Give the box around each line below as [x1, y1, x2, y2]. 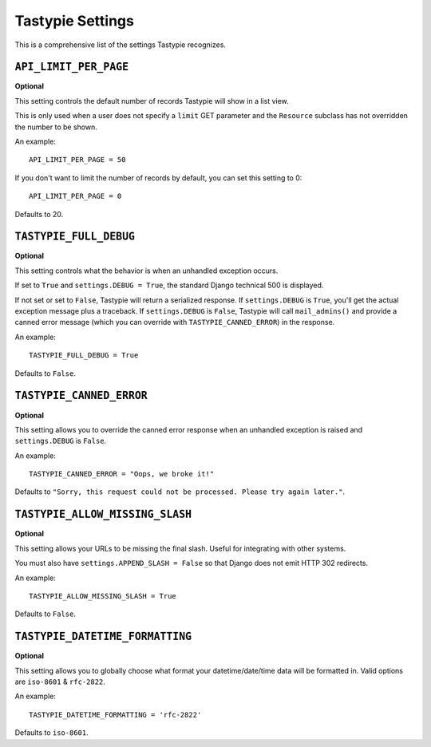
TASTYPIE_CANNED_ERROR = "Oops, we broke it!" [29, 469, 215, 479]
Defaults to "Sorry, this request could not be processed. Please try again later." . [14, 487, 346, 496]
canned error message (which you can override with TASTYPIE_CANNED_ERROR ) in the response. [14, 318, 335, 327]
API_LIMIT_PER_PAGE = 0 [29, 192, 122, 201]
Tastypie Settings [14, 12, 135, 30]
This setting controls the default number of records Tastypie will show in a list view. [14, 96, 289, 105]
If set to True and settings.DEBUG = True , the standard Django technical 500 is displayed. [14, 280, 324, 290]
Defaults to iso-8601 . [14, 728, 89, 737]
